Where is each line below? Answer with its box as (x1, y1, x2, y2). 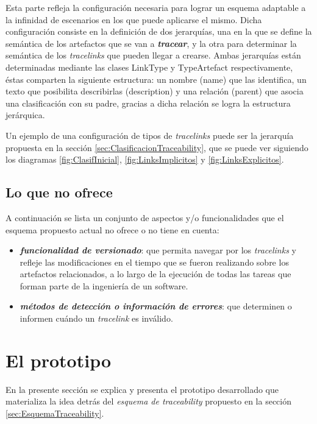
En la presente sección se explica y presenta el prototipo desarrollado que (5, 383, 279, 395)
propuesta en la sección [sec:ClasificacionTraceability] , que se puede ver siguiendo (5, 141, 308, 154)
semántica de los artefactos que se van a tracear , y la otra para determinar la (5, 37, 297, 49)
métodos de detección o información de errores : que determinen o (20, 300, 292, 313)
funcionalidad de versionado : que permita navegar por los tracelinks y (20, 244, 296, 256)
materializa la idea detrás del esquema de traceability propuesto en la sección (5, 395, 292, 408)
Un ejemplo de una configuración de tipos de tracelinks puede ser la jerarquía (5, 129, 294, 141)
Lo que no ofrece (5, 183, 113, 202)
